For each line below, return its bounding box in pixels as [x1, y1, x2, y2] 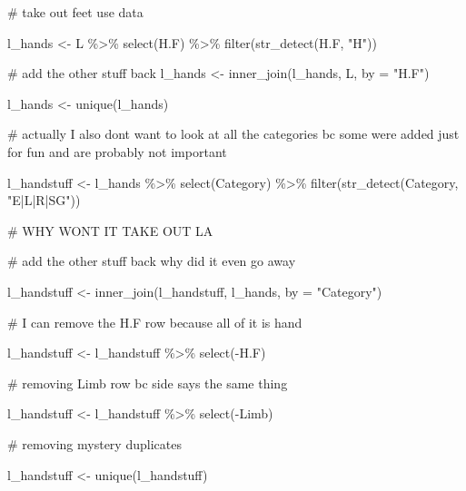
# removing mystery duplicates [7, 434, 182, 453]
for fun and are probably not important [7, 142, 227, 161]
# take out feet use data [7, 3, 144, 21]
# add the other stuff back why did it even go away [7, 251, 296, 270]
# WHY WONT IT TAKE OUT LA [7, 221, 213, 240]
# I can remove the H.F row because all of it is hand [7, 312, 302, 331]
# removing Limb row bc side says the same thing [7, 373, 288, 392]
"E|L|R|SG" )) [7, 191, 81, 210]
